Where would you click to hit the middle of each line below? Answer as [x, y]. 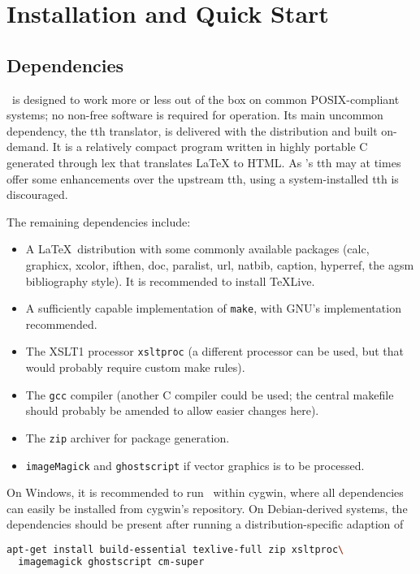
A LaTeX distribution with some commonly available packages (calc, [197, 249]
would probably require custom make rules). [135, 367]
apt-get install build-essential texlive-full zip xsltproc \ [175, 549]
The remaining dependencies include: [99, 221]
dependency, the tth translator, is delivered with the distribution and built [192, 130]
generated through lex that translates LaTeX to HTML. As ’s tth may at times [204, 162]
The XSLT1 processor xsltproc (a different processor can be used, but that [215, 351]
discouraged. [37, 194]
